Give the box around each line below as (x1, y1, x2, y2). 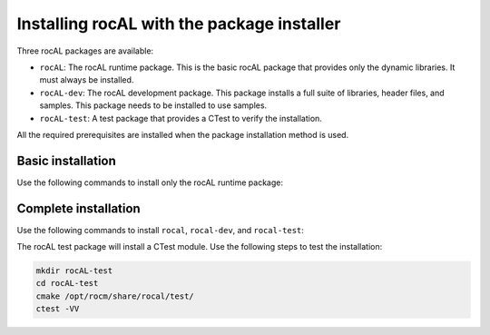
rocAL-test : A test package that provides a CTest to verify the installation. (39, 113, 322, 123)
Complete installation (16, 201, 141, 216)
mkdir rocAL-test (35, 266, 113, 276)
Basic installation (16, 153, 117, 168)
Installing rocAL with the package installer (16, 14, 341, 34)
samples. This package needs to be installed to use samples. (39, 100, 268, 111)
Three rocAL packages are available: (16, 45, 154, 56)
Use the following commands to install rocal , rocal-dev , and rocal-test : (16, 224, 304, 235)
